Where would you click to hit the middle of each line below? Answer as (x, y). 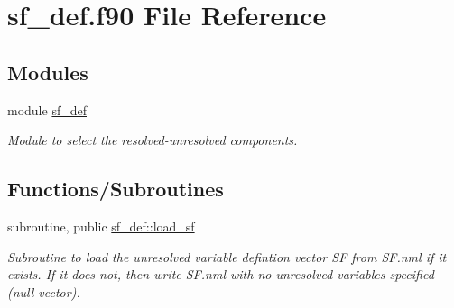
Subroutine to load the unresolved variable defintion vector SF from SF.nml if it (227, 256)
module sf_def (47, 109)
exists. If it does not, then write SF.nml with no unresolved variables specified (221, 274)
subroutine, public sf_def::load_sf (101, 226)
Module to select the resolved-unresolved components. (153, 140)
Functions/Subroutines (116, 189)
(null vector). (44, 291)
